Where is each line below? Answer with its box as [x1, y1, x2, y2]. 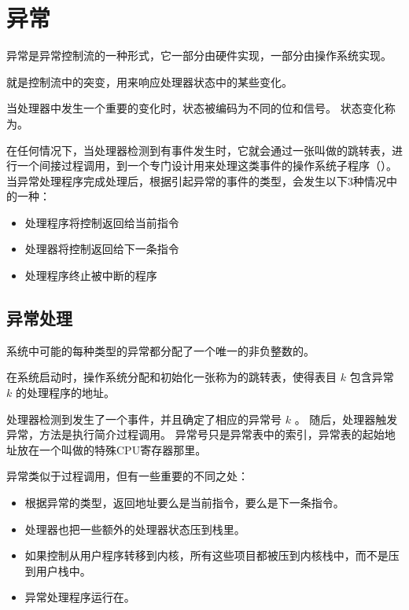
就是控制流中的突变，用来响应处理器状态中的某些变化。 [6, 73, 293, 90]
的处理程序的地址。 [15, 384, 115, 401]
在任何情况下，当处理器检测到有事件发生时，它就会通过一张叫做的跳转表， [6, 141, 392, 158]
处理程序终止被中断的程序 [24, 267, 157, 284]
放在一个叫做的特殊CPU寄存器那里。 [17, 441, 207, 457]
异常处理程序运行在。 [24, 589, 135, 605]
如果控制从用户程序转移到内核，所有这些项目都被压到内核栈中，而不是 [24, 547, 389, 564]
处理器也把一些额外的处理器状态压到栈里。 [24, 520, 245, 537]
